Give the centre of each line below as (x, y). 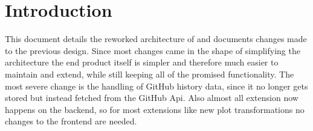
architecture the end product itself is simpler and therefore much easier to (142, 62)
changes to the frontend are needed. (71, 121)
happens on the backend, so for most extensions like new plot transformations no (155, 109)
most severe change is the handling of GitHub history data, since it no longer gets (156, 86)
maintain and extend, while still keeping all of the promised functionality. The (150, 74)
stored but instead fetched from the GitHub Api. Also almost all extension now (152, 98)
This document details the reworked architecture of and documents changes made (156, 39)
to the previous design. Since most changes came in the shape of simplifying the (153, 50)
